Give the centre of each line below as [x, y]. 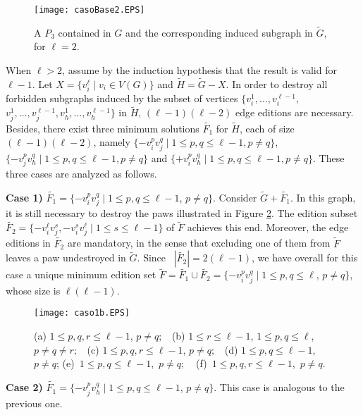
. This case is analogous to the [279, 387]
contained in [85, 32]
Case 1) [24, 198]
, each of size [267, 128]
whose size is [33, 290]
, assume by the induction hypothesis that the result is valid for [199, 70]
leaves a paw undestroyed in [66, 258]
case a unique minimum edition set [81, 274]
